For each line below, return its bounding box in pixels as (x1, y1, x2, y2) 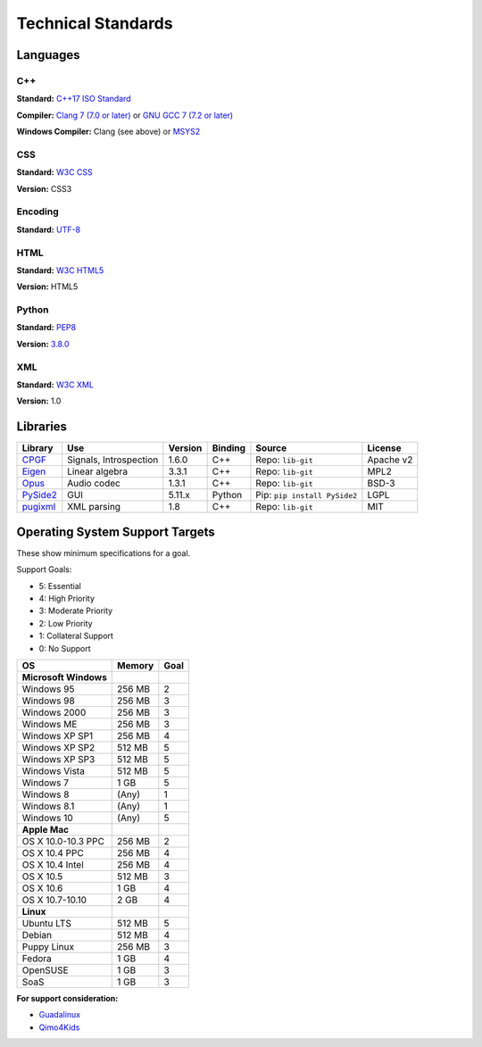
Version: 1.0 (16, 395, 62, 406)
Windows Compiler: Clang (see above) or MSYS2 (16, 126, 201, 137)
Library (21, 442, 54, 454)
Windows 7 (21, 777, 70, 789)
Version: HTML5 (16, 281, 79, 292)
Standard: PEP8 (16, 322, 76, 333)
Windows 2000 (21, 706, 87, 719)
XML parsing (67, 501, 120, 513)
